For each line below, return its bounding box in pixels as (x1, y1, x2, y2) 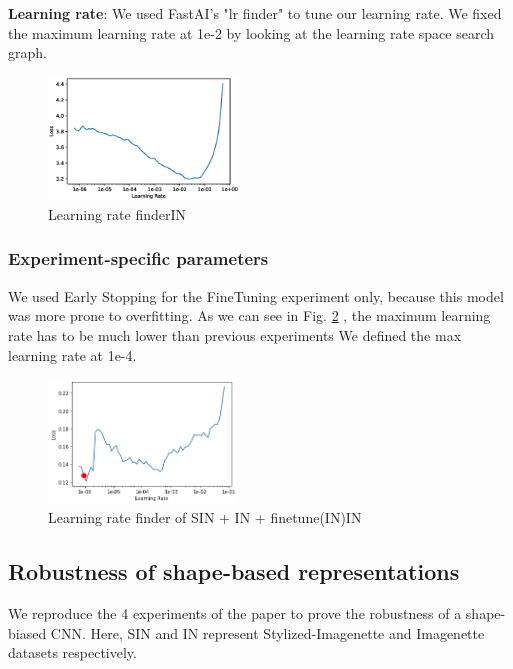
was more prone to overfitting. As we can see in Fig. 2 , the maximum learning (8, 305, 491, 326)
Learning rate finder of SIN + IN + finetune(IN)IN (48, 507, 362, 528)
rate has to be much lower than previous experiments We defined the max (8, 324, 462, 345)
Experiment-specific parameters (8, 246, 269, 271)
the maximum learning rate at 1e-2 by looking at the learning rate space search (8, 22, 495, 43)
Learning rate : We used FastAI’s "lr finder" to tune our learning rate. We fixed (8, 3, 502, 23)
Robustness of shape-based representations (8, 556, 460, 587)
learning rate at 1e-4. (8, 344, 137, 365)
